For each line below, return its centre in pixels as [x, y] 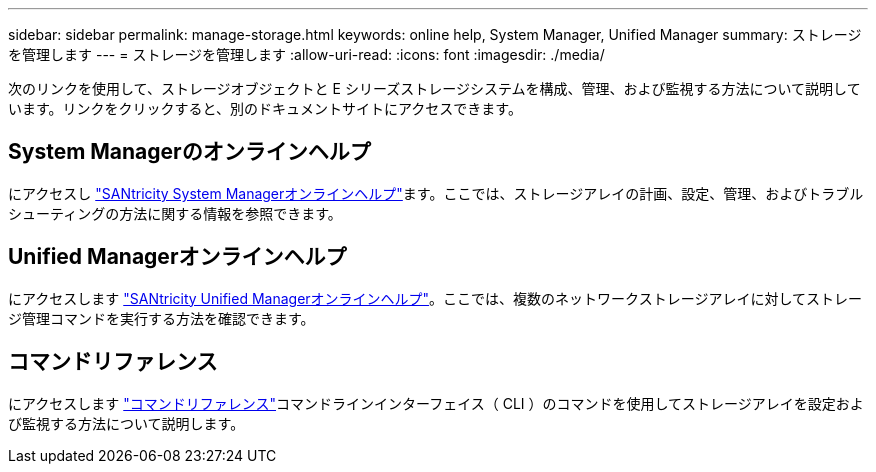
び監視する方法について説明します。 [126, 423]
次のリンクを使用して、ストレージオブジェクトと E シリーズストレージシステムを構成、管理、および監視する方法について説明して [434, 88]
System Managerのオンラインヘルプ [189, 152]
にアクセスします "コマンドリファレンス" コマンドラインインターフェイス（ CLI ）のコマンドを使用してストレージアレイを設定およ [436, 403]
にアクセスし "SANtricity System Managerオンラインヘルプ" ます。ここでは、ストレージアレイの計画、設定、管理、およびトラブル [436, 193]
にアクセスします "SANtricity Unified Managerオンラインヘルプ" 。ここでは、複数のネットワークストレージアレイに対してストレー [435, 298]
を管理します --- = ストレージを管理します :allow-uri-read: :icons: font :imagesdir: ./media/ [306, 54]
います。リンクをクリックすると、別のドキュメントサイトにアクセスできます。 [265, 108]
